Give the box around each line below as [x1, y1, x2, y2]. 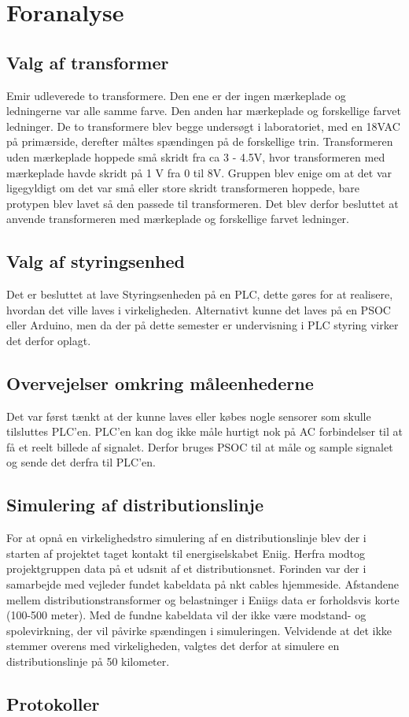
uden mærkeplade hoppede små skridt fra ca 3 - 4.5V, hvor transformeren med [6, 148, 385, 165]
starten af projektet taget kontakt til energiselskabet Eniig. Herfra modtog [6, 544, 366, 561]
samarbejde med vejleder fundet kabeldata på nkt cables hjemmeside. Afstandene [6, 576, 399, 593]
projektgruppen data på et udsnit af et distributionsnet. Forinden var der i [6, 560, 367, 577]
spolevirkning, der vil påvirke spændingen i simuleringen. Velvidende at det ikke [6, 622, 392, 638]
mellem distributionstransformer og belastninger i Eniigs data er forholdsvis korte [6, 591, 400, 607]
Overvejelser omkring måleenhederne [6, 370, 314, 395]
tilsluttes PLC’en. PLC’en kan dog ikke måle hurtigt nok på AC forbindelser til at [6, 423, 403, 440]
